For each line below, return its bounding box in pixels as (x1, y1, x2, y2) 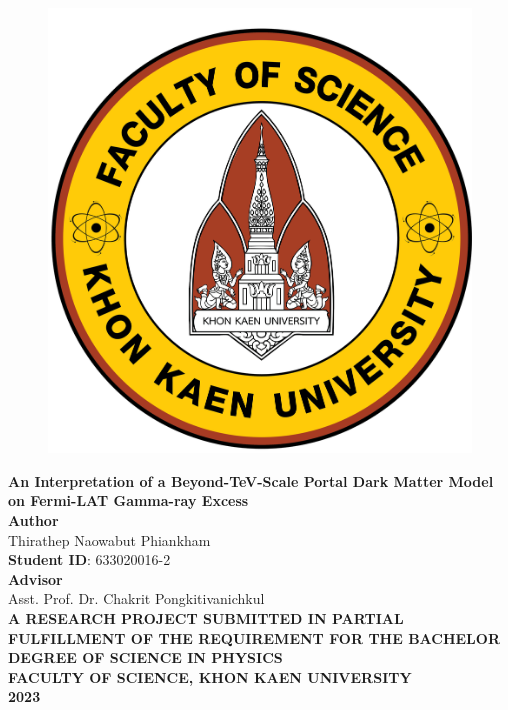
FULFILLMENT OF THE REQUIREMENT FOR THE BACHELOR (8, 627, 500, 648)
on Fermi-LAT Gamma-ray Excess (8, 490, 249, 511)
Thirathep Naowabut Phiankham (8, 529, 211, 550)
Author (8, 510, 59, 531)
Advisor (8, 568, 63, 589)
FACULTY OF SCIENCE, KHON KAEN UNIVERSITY (8, 666, 412, 687)
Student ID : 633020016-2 (8, 549, 171, 570)
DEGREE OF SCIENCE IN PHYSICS (8, 647, 283, 668)
